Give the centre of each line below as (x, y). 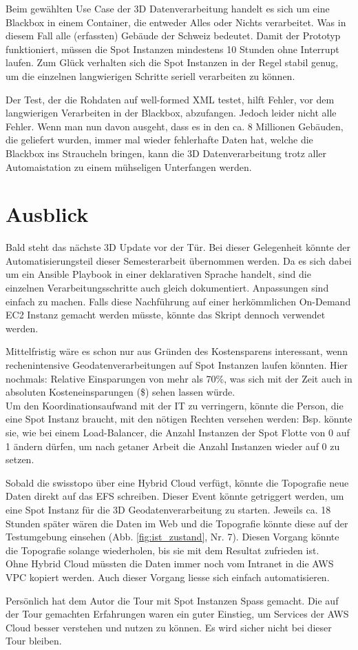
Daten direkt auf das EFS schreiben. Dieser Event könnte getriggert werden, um (175, 496)
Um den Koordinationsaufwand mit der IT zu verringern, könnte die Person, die (175, 405)
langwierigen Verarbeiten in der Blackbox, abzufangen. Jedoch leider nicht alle (171, 113)
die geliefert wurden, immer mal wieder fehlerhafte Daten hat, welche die (159, 140)
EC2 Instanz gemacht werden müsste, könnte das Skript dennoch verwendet (166, 315)
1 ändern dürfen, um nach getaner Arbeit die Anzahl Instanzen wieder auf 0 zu (173, 446)
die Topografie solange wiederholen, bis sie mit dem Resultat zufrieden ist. (162, 550)
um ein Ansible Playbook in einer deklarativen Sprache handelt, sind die (158, 274)
